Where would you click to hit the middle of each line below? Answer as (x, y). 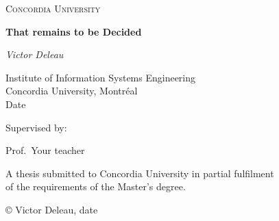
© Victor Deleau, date (52, 209)
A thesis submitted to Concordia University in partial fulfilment (140, 173)
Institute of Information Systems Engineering (101, 77)
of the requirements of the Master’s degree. (96, 186)
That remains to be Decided (74, 31)
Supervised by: (36, 127)
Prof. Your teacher (45, 150)
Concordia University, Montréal (72, 91)
